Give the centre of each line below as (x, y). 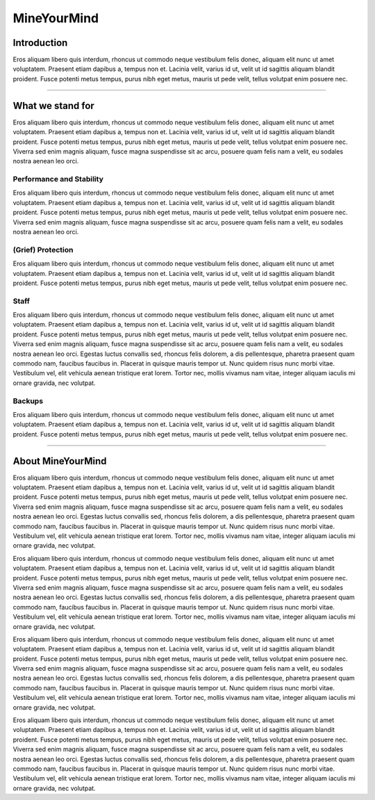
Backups (28, 401)
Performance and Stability (58, 179)
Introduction (40, 43)
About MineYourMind (60, 461)
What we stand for (54, 105)
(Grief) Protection (43, 250)
